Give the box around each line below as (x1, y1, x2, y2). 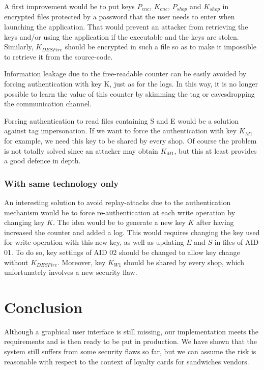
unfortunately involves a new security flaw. (4, 267, 137, 277)
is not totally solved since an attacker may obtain (4, 145, 158, 156)
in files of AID (214, 237, 259, 247)
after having (196, 217, 234, 227)
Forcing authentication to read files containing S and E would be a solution (4, 115, 239, 126)
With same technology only (4, 177, 119, 189)
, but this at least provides (174, 145, 257, 156)
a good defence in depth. (4, 155, 81, 166)
